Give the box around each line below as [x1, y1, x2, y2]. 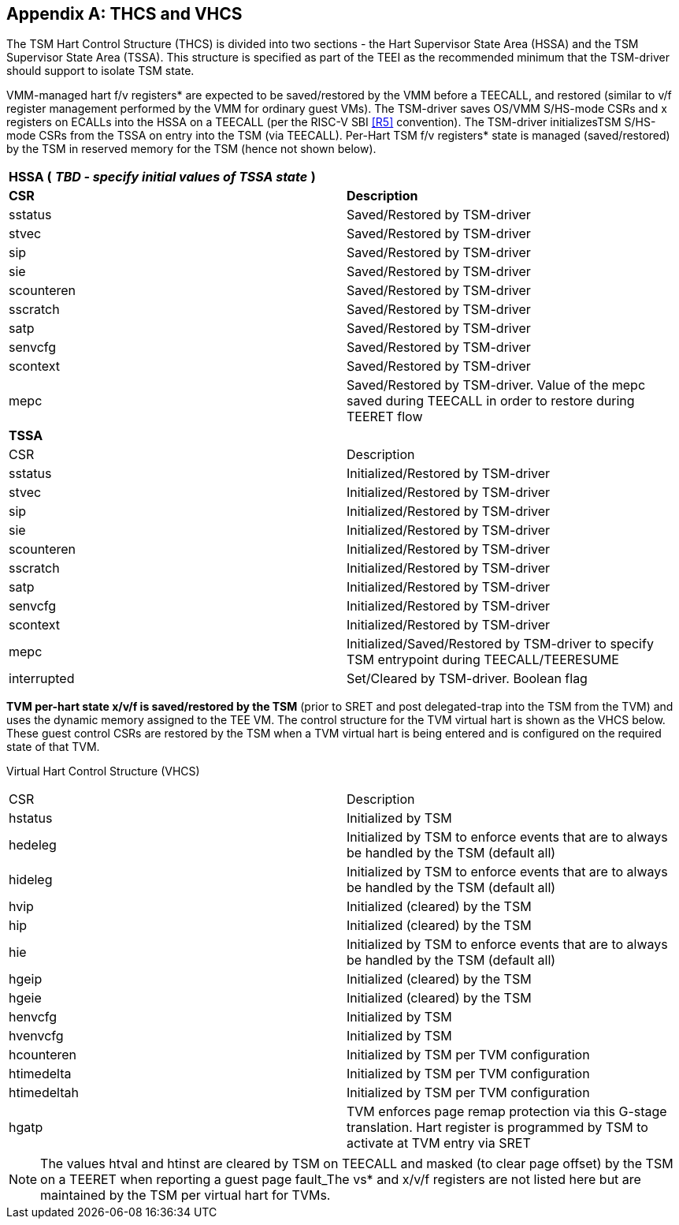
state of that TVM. [6, 740, 100, 754]
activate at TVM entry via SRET [347, 1135, 531, 1152]
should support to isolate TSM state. [6, 64, 195, 78]
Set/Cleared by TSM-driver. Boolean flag [347, 670, 588, 687]
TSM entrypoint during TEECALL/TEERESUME [347, 652, 619, 668]
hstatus [9, 810, 53, 827]
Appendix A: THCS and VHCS [6, 4, 243, 24]
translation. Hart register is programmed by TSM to [347, 1119, 648, 1136]
